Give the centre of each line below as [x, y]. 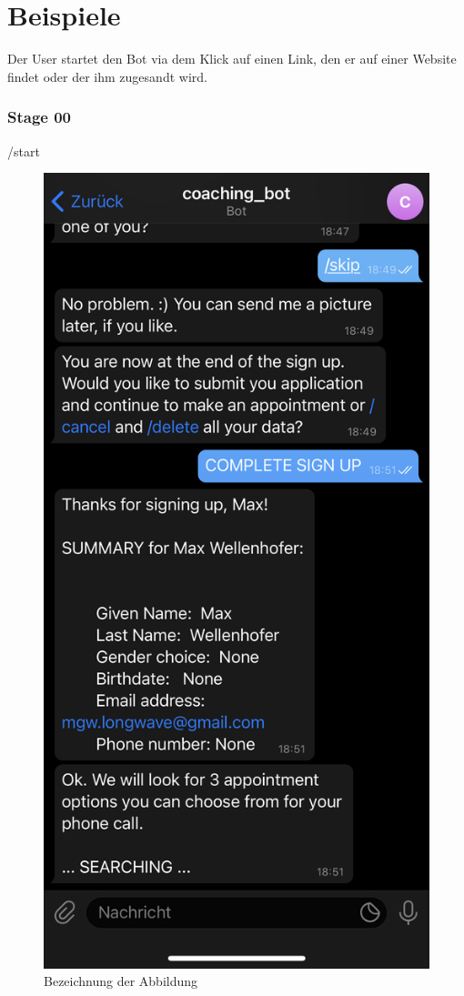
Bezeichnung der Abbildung [121, 981]
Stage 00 [40, 117]
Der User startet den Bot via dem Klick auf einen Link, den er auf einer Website [232, 59]
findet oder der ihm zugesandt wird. [107, 76]
